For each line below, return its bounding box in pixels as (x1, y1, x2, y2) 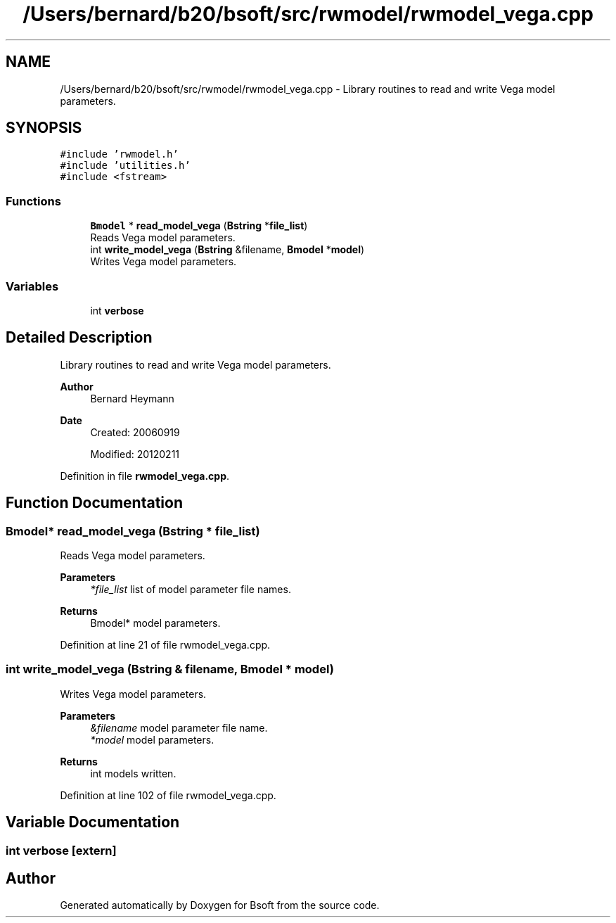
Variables (6, 279, 59, 293)
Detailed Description (6, 329, 153, 347)
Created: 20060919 (90, 426, 180, 438)
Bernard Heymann (90, 392, 174, 405)
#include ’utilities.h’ (60, 160, 191, 172)
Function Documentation (6, 494, 183, 512)
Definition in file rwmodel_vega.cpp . (60, 469, 230, 482)
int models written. (90, 767, 177, 779)
